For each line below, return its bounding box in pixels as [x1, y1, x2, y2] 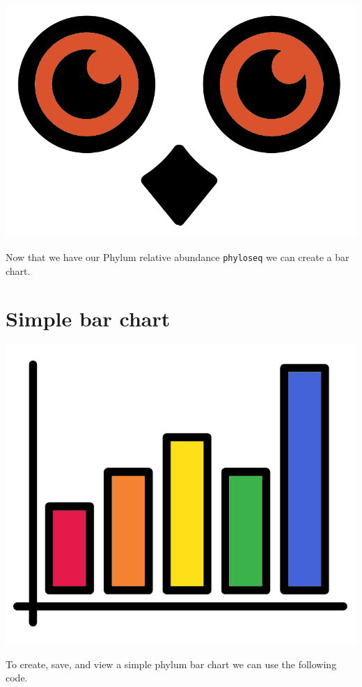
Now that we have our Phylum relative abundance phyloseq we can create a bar [6, 250, 349, 264]
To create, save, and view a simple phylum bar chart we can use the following [6, 656, 337, 671]
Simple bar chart [6, 304, 171, 333]
